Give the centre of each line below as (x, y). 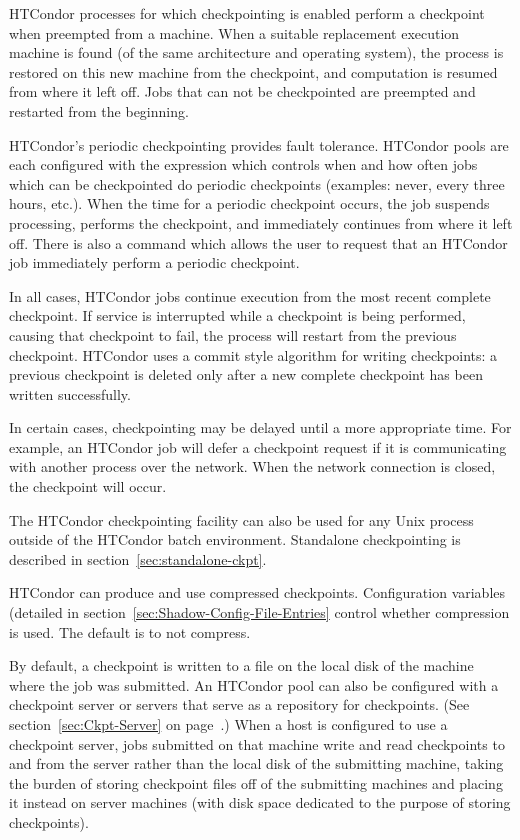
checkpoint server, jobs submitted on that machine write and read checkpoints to (257, 743)
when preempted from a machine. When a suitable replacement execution (234, 32)
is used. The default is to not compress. (130, 631)
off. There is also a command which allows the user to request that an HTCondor (258, 242)
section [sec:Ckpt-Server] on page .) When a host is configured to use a (228, 724)
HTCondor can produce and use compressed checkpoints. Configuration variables (257, 592)
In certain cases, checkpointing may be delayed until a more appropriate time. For (260, 427)
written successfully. (70, 393)
